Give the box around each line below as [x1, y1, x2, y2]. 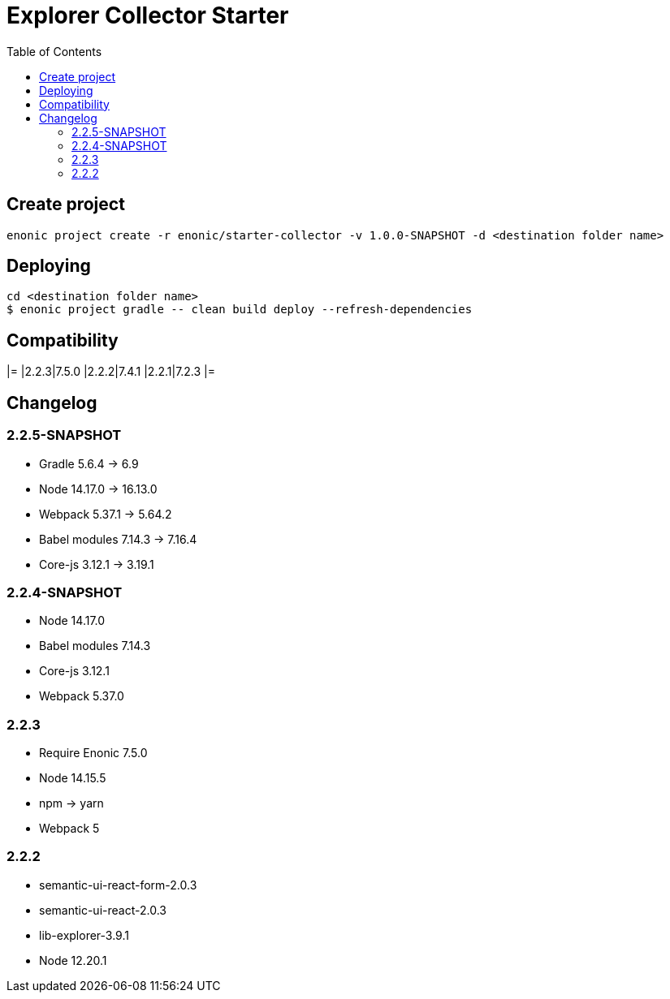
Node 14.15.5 [39, 771, 106, 785]
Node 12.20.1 [39, 953, 107, 967]
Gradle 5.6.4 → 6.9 [39, 456, 139, 471]
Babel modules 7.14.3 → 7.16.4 [39, 532, 197, 546]
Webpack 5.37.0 [39, 689, 124, 704]
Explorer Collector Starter [6, 2, 289, 29]
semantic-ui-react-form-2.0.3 [39, 877, 197, 892]
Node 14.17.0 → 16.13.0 [39, 481, 158, 496]
